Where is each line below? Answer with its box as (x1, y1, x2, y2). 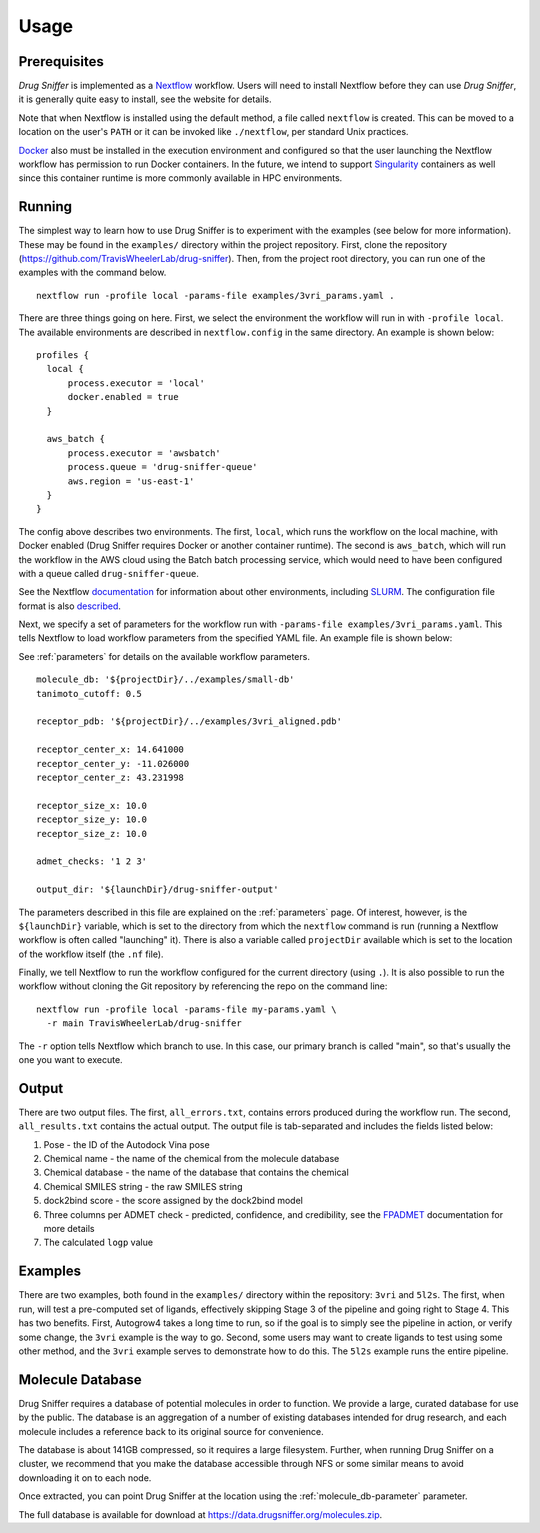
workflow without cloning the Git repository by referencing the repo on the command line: (18, 980, 388, 992)
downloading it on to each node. (18, 1471, 152, 1484)
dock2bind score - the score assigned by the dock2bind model (43, 1195, 304, 1207)
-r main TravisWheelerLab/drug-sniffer (46, 1018, 242, 1029)
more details (43, 1223, 95, 1235)
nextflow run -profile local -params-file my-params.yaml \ (36, 1003, 337, 1015)
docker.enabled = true (67, 391, 179, 403)
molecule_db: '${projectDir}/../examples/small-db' (36, 674, 295, 685)
